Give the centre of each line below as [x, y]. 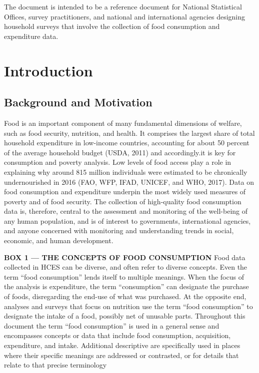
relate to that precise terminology [55, 365]
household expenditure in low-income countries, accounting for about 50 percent [127, 143]
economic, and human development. [59, 240]
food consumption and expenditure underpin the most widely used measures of [125, 191]
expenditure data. [31, 36]
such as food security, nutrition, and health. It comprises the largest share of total [129, 133]
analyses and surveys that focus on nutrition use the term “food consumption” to [128, 306]
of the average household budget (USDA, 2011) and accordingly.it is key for [120, 152]
